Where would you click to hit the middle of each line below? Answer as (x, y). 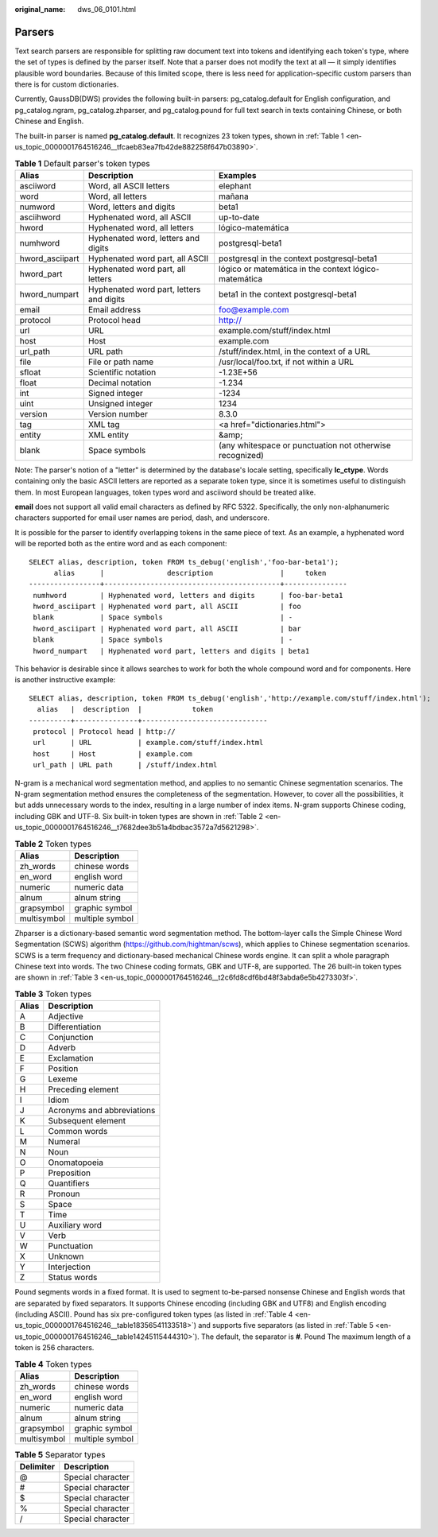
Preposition (70, 1173)
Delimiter (37, 1467)
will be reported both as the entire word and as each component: (121, 544)
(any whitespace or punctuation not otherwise (305, 445)
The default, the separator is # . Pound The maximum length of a (306, 1337)
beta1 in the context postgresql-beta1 (288, 294)
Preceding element (83, 1089)
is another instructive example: (65, 680)
